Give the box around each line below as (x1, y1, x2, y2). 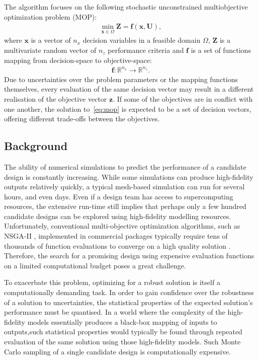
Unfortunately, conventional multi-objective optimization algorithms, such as (4, 221, 240, 231)
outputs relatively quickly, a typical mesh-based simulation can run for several (4, 181, 245, 192)
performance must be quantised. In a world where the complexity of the (4, 307, 225, 317)
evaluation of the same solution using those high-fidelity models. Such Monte (4, 336, 241, 347)
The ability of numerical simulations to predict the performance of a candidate (4, 161, 246, 172)
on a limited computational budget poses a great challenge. (4, 260, 186, 270)
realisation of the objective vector (4, 93, 107, 104)
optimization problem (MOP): (4, 11, 97, 22)
